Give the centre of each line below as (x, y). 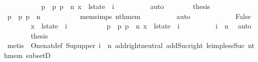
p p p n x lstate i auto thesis (126, 6)
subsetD (38, 55)
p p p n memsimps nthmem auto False (129, 16)
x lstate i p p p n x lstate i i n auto (141, 26)
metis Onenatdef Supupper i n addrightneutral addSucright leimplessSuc (126, 45)
